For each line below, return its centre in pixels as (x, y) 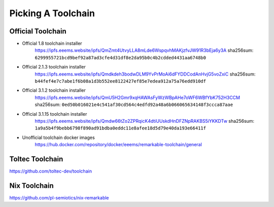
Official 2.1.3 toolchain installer (54, 67)
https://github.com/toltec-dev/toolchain (51, 171)
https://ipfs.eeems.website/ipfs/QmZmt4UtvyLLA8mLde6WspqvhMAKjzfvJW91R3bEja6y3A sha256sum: (144, 50)
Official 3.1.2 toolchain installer (54, 90)
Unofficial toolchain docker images (58, 137)
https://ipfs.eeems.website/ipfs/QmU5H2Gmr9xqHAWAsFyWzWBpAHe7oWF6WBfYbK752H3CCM (138, 97)
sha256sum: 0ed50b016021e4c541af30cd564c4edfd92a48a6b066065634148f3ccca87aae (134, 105)
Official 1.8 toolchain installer (52, 44)
